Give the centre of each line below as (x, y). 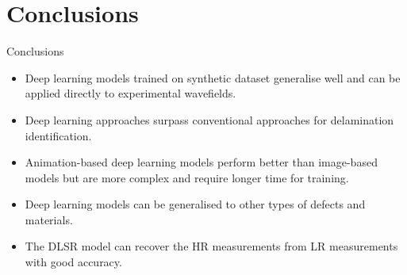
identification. (58, 135)
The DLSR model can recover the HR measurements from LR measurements (211, 246)
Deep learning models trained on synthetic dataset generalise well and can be (213, 77)
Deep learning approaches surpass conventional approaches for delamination (209, 119)
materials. (49, 219)
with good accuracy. (73, 262)
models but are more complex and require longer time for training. (187, 177)
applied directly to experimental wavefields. (131, 93)
